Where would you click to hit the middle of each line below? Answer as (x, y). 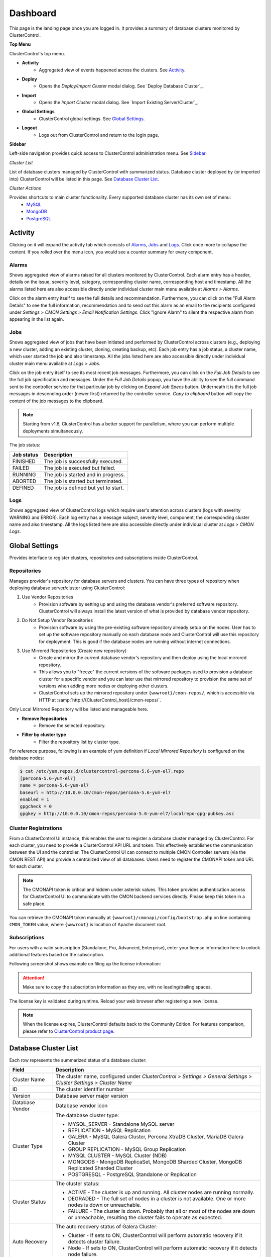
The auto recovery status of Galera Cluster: (107, 1227)
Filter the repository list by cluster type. (80, 742)
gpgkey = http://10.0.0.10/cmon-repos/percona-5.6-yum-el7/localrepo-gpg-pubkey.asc (127, 814)
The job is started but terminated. (83, 481)
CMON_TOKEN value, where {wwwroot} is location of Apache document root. (88, 925)
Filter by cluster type (44, 735)
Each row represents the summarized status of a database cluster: (78, 1060)
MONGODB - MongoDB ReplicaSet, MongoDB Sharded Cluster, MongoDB (155, 1162)
